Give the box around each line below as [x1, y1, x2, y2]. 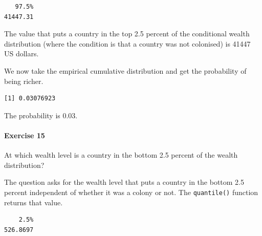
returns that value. [4, 197, 63, 207]
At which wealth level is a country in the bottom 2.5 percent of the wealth [4, 149, 238, 160]
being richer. [4, 75, 43, 86]
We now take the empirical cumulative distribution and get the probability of [4, 65, 247, 76]
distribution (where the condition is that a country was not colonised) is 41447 [4, 38, 251, 49]
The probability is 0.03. [4, 110, 78, 120]
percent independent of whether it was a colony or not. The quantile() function [4, 186, 258, 197]
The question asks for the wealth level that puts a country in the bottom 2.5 [4, 177, 244, 187]
